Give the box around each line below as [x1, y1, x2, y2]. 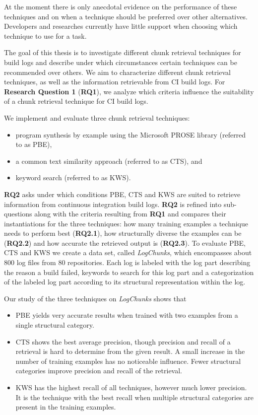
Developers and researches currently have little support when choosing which [4, 21, 238, 31]
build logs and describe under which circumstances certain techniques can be [4, 57, 237, 67]
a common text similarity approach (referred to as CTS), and [15, 155, 202, 166]
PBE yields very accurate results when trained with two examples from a [15, 310, 238, 320]
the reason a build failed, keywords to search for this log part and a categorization [4, 267, 254, 277]
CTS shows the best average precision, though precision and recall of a [15, 336, 231, 346]
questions [4, 208, 32, 219]
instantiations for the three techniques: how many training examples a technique [4, 218, 248, 228]
